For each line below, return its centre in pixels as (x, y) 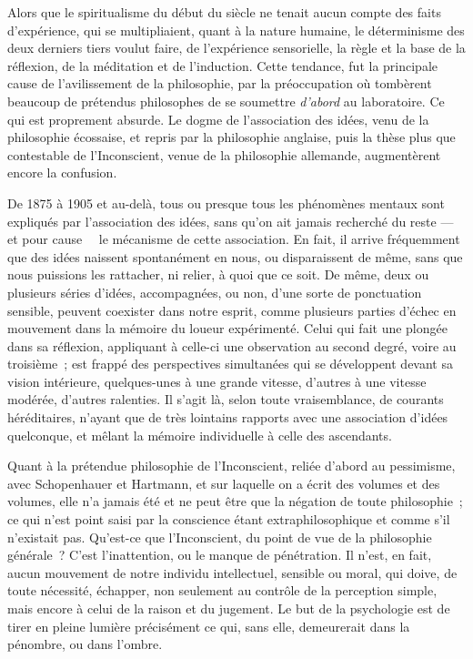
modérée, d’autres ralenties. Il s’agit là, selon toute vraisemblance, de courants (226, 399)
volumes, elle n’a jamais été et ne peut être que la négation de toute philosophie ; (235, 501)
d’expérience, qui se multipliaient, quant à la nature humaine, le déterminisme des (236, 30)
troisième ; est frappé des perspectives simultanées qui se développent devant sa (230, 364)
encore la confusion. (62, 172)
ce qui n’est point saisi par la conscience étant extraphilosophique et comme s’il (229, 519)
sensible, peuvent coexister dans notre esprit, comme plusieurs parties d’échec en (232, 310)
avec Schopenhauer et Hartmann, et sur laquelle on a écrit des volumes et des (224, 483)
